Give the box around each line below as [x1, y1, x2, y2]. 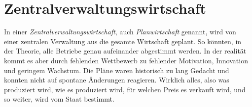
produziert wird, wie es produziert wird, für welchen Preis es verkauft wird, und [4, 84, 246, 94]
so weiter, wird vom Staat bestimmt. [4, 94, 114, 104]
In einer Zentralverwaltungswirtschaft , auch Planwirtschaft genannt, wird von [4, 27, 236, 37]
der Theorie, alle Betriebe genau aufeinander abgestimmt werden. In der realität [4, 46, 247, 56]
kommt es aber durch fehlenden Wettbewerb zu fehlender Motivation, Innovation [4, 55, 248, 65]
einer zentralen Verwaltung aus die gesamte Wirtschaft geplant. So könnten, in [4, 36, 242, 46]
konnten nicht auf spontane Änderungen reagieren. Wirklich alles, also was [4, 75, 229, 85]
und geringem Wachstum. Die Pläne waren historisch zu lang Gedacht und [4, 65, 229, 75]
